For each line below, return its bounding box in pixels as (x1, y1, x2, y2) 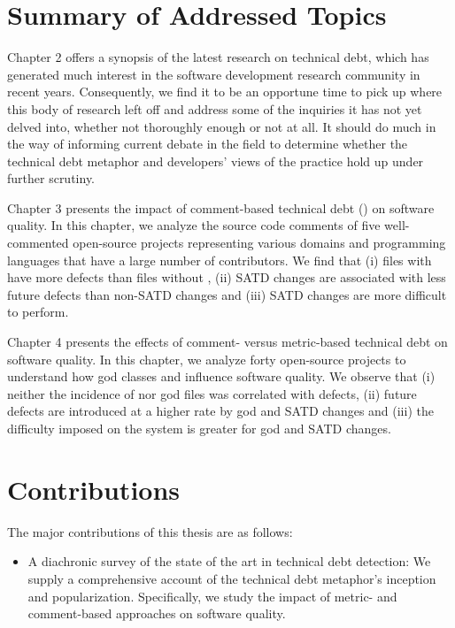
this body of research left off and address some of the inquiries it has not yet (7, 99, 422, 118)
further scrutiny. (7, 169, 96, 188)
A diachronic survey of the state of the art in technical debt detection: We (27, 552, 431, 571)
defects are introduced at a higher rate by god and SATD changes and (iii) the (7, 402, 434, 420)
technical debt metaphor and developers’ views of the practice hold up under (7, 151, 424, 170)
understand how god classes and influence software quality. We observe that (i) (7, 367, 436, 386)
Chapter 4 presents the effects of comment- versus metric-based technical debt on (7, 333, 448, 351)
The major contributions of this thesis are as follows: (7, 522, 293, 540)
